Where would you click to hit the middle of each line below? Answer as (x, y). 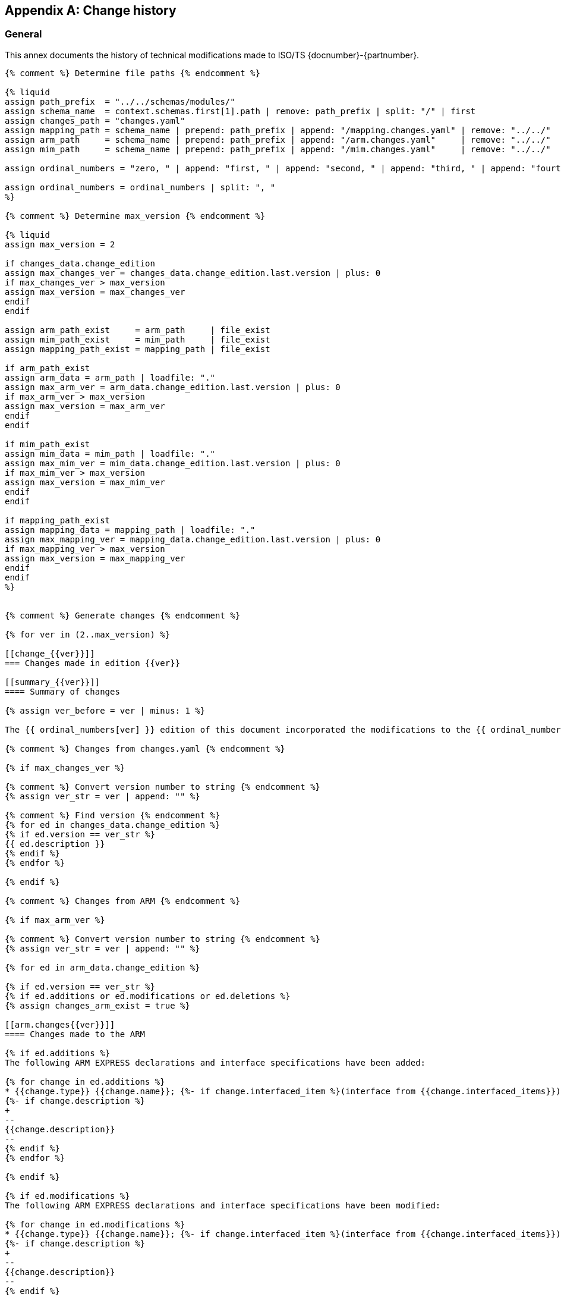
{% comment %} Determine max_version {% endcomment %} (135, 216)
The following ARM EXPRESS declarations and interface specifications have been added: (215, 1062)
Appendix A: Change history (91, 10)
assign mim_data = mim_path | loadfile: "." (110, 453)
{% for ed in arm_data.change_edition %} (103, 967)
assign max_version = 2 (60, 244)
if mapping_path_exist (58, 520)
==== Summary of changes (62, 691)
